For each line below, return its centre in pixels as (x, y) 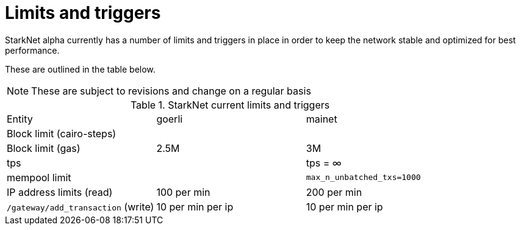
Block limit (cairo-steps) (62, 133)
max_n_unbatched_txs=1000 (363, 178)
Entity (20, 119)
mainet (322, 119)
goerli (170, 119)
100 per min (183, 192)
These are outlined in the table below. (80, 69)
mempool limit (39, 177)
